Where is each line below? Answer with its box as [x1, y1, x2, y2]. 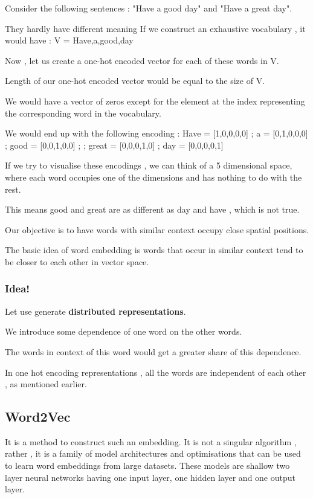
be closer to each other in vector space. [5, 255, 149, 268]
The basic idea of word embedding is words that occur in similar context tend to [5, 243, 303, 256]
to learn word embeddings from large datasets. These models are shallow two [5, 459, 290, 472]
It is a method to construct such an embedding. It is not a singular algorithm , [5, 435, 297, 448]
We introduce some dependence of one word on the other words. [5, 325, 242, 338]
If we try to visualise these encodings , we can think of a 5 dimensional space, [5, 159, 292, 172]
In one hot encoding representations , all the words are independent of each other [5, 365, 306, 378]
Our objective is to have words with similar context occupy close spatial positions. [5, 223, 309, 236]
